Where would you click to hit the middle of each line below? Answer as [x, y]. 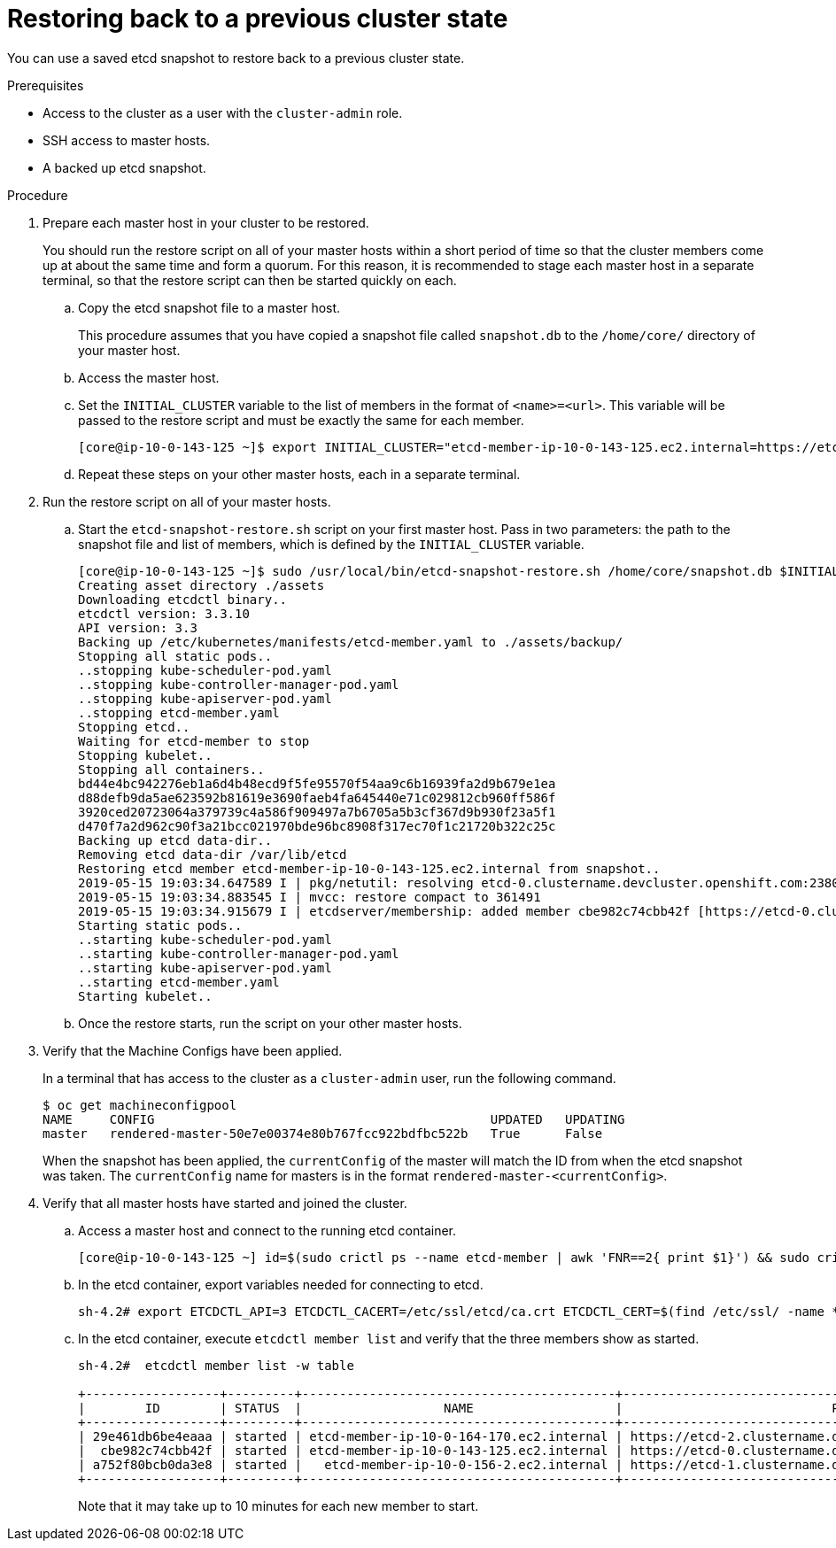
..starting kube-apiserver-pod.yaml [205, 967]
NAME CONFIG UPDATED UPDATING [334, 1119]
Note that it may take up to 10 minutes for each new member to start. [279, 1505]
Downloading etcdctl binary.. [183, 599]
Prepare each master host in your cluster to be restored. [206, 222]
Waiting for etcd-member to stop [194, 741]
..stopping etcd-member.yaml [179, 712]
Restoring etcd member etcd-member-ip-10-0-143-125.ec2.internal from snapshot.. [369, 868]
